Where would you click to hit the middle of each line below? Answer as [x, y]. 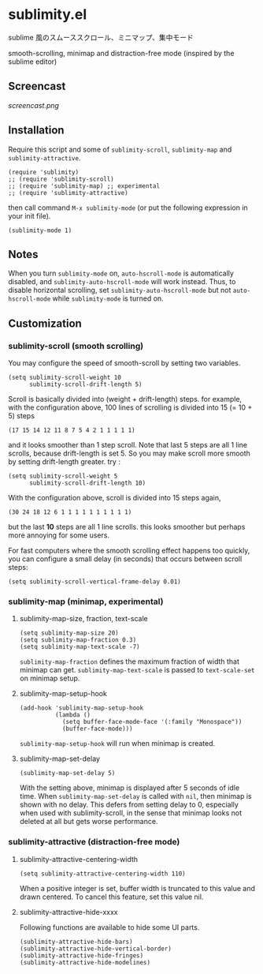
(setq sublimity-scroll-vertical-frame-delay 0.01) [94, 582]
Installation [36, 131]
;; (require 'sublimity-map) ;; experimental [84, 186]
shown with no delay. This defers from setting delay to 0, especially [129, 805]
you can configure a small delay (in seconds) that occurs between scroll [125, 559]
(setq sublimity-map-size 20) [69, 633]
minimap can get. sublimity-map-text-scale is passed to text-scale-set [137, 670]
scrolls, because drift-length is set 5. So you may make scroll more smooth [129, 453]
